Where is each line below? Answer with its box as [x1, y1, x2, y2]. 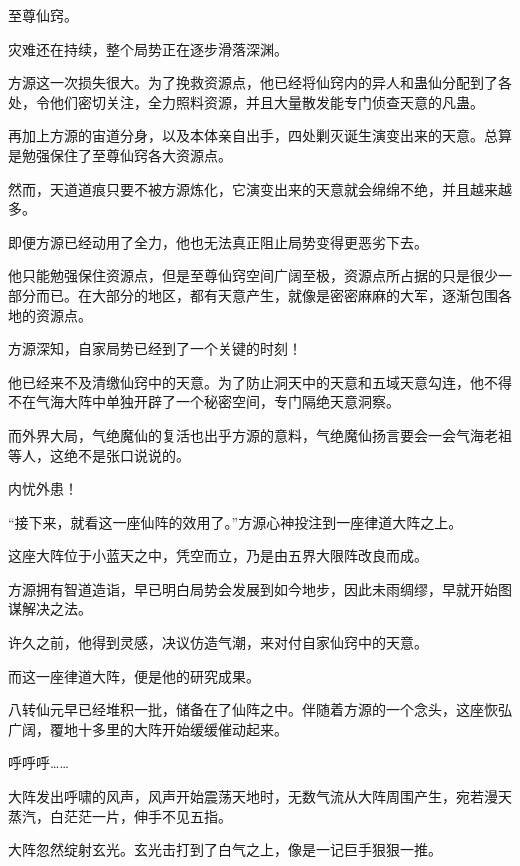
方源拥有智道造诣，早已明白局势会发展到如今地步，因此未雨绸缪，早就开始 [8, 578, 498, 599]
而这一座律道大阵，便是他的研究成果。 [8, 665, 260, 686]
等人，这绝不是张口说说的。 [8, 444, 190, 465]
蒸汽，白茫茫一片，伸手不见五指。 [8, 805, 232, 826]
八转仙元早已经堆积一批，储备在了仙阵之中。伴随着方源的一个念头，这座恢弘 [8, 699, 512, 720]
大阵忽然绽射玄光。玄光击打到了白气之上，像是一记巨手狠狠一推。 [8, 839, 442, 860]
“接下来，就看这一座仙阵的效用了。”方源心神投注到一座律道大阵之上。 [8, 511, 463, 532]
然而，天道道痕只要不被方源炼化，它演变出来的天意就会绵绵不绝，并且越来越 [8, 178, 512, 199]
